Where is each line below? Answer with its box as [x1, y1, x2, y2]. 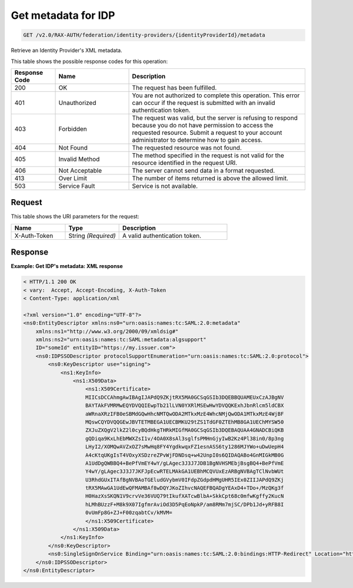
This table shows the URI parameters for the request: [11, 213, 139, 220]
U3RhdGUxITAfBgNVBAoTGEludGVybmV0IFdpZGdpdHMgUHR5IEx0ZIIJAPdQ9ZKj [85, 476, 284, 483]
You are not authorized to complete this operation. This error [132, 91, 300, 100]
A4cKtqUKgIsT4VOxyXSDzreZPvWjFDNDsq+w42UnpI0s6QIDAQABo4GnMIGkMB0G [85, 451, 284, 458]
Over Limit [58, 174, 88, 182]
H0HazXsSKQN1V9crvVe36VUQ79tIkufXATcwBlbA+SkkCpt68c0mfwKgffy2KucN [85, 493, 284, 500]
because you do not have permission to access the [132, 121, 274, 129]
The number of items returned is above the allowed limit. [132, 174, 288, 182]
